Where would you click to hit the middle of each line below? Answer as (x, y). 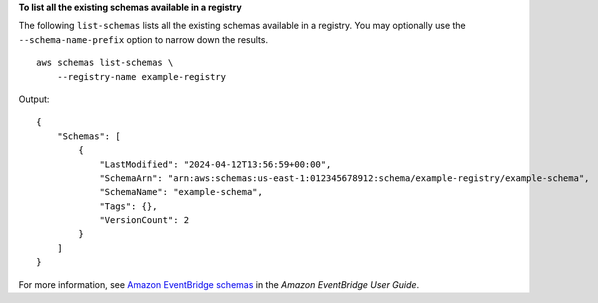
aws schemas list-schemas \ (105, 63)
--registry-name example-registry (141, 76)
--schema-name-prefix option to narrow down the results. (143, 39)
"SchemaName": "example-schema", (181, 192)
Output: (34, 99)
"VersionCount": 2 (144, 220)
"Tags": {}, (128, 206)
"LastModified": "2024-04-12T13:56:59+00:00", (215, 164)
